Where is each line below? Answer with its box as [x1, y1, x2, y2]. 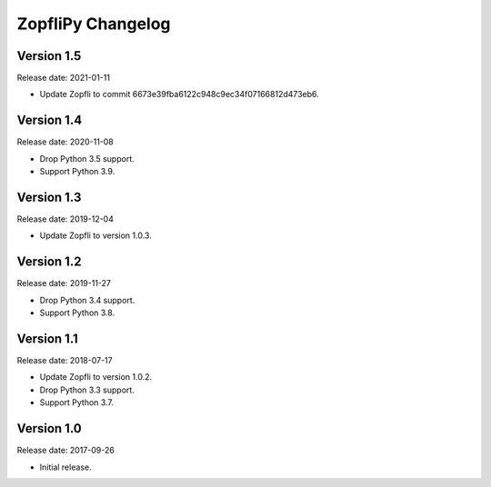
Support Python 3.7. [39, 397, 114, 408]
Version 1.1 [16, 331, 79, 346]
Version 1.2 [16, 254, 82, 270]
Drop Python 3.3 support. [39, 384, 135, 395]
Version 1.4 [16, 113, 83, 128]
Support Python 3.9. [39, 166, 115, 177]
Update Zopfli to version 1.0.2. [39, 372, 153, 383]
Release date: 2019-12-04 [16, 214, 114, 224]
